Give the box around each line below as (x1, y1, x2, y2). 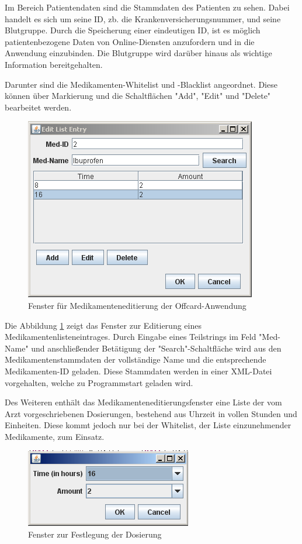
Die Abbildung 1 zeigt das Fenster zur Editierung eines (5, 319, 202, 331)
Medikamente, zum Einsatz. (5, 430, 105, 442)
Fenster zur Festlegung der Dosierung (28, 528, 162, 540)
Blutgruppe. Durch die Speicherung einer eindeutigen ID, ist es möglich (5, 24, 261, 36)
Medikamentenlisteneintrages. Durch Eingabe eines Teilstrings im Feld (5, 330, 256, 343)
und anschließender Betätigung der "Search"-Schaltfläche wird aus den (31, 342, 282, 354)
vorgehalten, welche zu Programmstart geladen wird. (5, 376, 193, 388)
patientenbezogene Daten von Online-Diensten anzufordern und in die (5, 35, 255, 47)
